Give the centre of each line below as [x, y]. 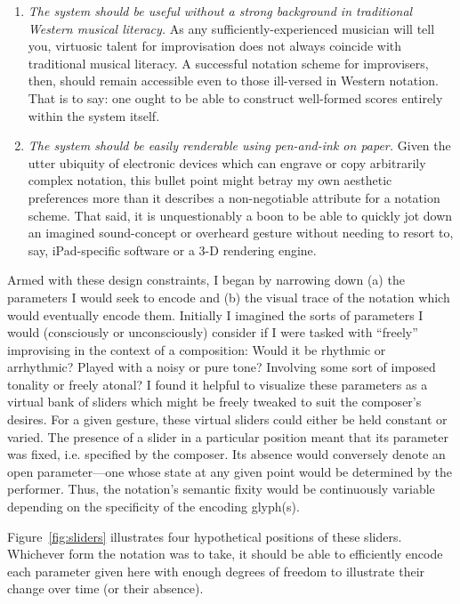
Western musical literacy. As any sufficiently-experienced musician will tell [231, 28]
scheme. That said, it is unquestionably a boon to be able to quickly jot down [240, 215]
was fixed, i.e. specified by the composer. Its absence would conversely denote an [226, 454]
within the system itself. [94, 115]
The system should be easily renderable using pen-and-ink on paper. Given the [239, 145]
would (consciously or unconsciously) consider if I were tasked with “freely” [213, 332]
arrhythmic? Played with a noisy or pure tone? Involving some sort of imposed [222, 367]
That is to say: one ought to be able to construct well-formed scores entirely [235, 97]
